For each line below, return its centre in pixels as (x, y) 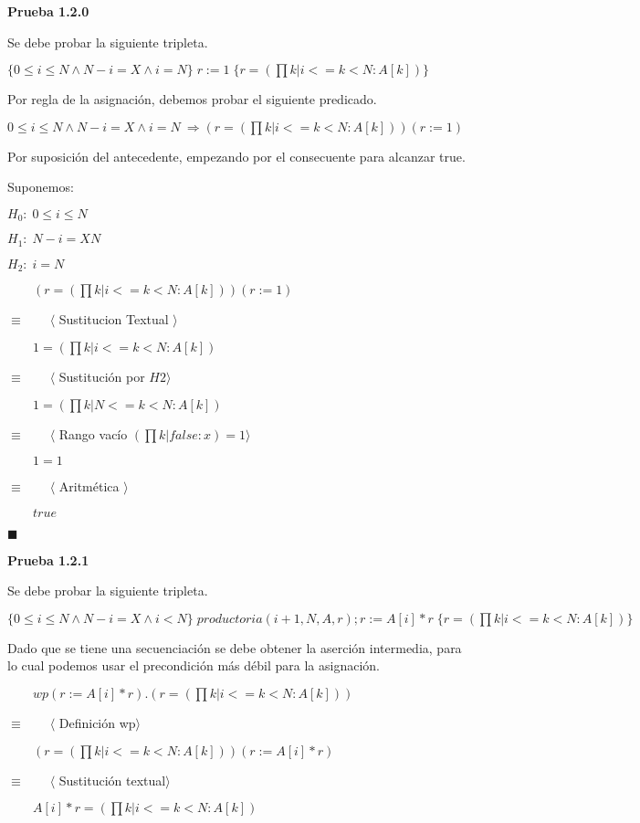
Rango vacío (93, 433)
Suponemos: (41, 187)
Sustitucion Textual (114, 319)
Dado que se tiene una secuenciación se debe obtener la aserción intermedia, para (235, 647)
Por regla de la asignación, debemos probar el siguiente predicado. (192, 99)
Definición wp (97, 723)
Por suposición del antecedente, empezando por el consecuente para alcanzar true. (236, 156)
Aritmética (89, 486)
